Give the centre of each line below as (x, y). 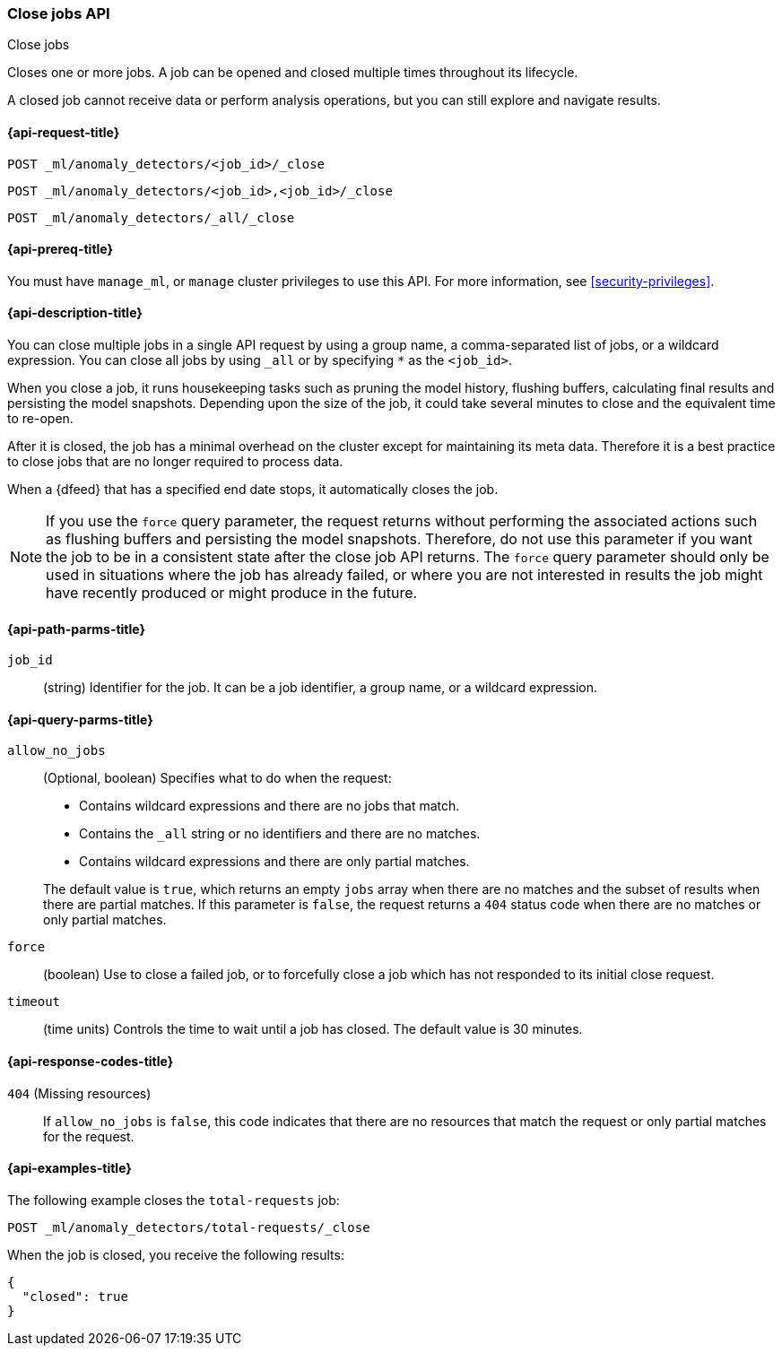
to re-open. (40, 419)
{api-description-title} (75, 313)
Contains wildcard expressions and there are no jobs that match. (269, 806)
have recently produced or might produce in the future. (232, 593)
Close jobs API (59, 13)
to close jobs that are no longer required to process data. (175, 462)
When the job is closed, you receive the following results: (176, 1254)
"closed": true (75, 1296)
